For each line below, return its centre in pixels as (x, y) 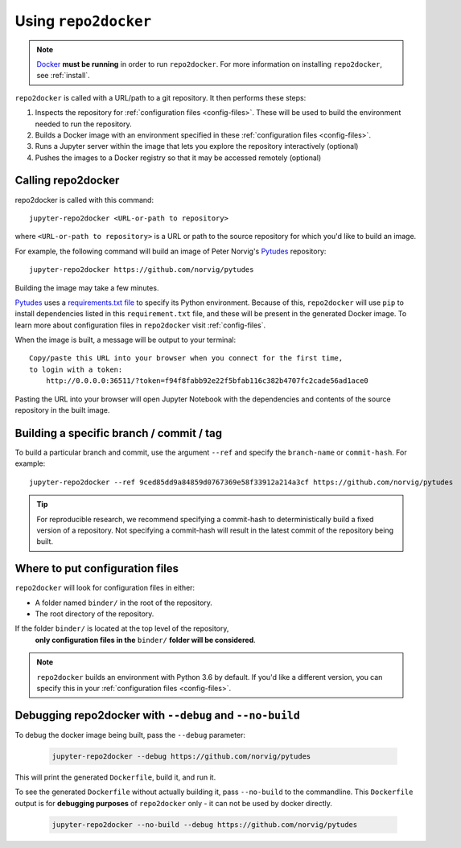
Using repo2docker (83, 21)
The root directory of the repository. (95, 613)
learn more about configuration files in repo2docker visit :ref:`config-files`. (140, 325)
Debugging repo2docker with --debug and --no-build (158, 715)
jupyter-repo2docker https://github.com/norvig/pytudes (142, 270)
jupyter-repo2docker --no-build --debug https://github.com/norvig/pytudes (205, 824)
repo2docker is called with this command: (84, 200)
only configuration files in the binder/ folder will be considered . (146, 640)
